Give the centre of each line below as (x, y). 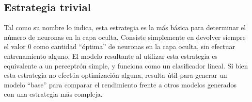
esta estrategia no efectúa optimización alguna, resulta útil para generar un (116, 75)
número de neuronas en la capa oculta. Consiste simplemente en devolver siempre (125, 37)
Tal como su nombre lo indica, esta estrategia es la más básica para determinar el (125, 27)
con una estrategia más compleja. (53, 94)
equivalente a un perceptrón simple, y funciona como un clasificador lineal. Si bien (126, 65)
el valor (15, 46)
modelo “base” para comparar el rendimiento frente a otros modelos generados (120, 84)
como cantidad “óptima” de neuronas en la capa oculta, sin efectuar (134, 46)
